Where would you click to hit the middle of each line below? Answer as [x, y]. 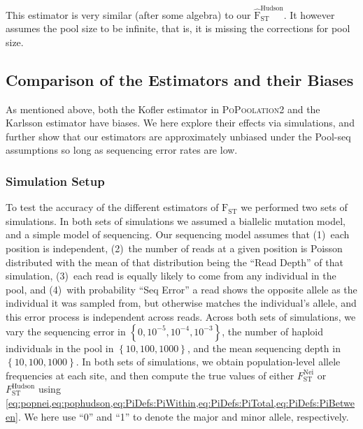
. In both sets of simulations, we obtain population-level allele [208, 362]
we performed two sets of [294, 207]
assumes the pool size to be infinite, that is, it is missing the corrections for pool [178, 28]
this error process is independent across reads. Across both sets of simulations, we [181, 317]
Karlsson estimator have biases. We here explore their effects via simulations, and [180, 123]
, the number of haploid [273, 331]
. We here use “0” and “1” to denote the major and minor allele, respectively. [183, 416]
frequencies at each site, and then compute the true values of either [150, 375]
